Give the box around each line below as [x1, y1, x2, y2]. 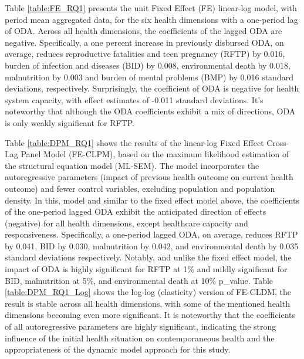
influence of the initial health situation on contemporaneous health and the [5, 331, 275, 344]
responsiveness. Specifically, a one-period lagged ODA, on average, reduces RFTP [5, 228, 298, 241]
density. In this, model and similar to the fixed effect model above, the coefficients [5, 194, 299, 206]
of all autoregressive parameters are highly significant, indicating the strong [5, 320, 276, 333]
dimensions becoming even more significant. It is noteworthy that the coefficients [5, 309, 296, 321]
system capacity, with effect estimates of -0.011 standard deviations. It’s [5, 93, 264, 106]
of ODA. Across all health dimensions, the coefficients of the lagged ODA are [5, 25, 282, 37]
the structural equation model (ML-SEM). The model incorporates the [5, 159, 259, 171]
